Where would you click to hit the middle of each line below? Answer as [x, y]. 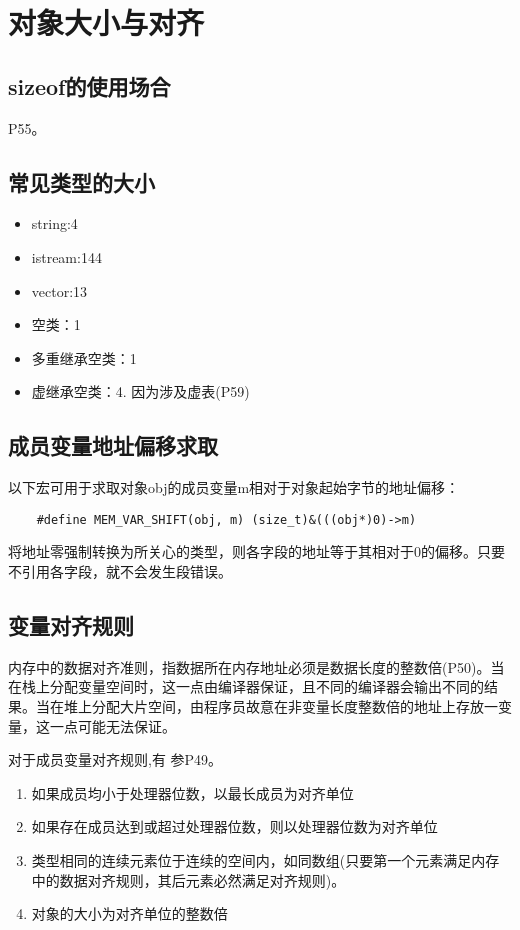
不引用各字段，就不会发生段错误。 [120, 570]
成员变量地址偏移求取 [113, 445]
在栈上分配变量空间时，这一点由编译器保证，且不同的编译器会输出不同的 [246, 686]
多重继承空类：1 [84, 357]
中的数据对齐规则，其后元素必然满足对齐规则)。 [188, 879]
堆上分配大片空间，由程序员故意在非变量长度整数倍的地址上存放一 [280, 705]
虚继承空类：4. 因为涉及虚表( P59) [140, 391]
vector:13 [59, 290]
